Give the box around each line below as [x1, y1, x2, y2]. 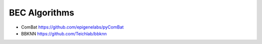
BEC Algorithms [9, 7, 75, 18]
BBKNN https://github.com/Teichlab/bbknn [21, 30, 107, 36]
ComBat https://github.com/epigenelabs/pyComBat [21, 24, 124, 30]
